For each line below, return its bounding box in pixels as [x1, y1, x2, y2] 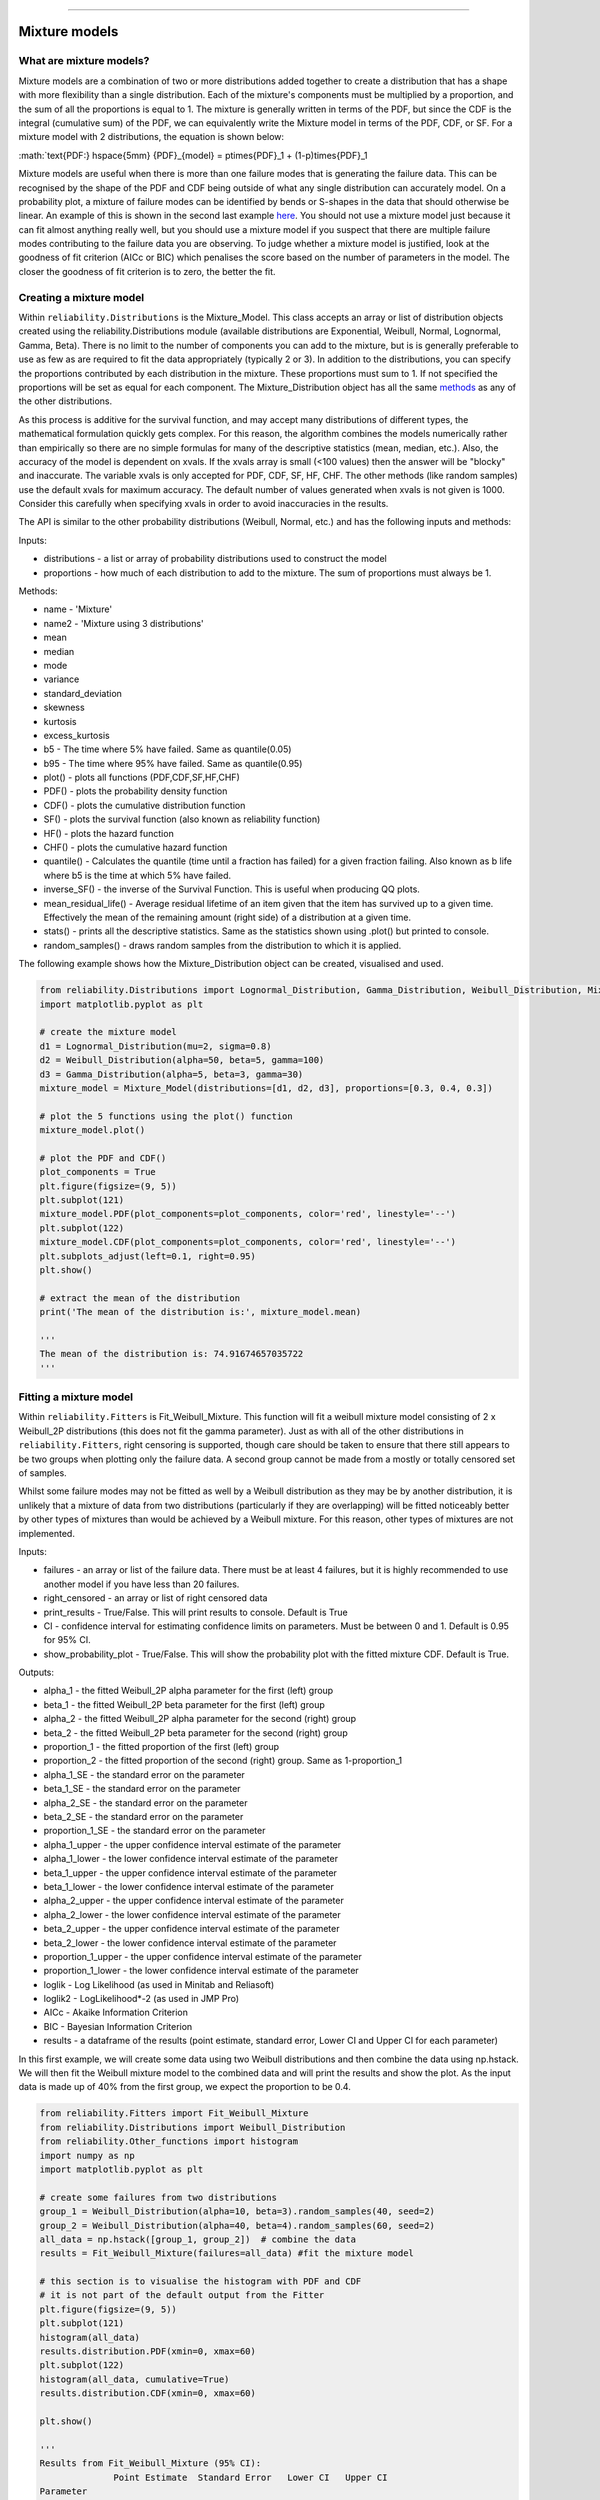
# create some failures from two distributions [39, 2191, 277, 2203]
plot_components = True [39, 1166, 157, 1178]
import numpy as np [39, 2150, 135, 2161]
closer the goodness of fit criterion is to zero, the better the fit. [18, 265, 276, 277]
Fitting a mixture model [18, 1390, 134, 1404]
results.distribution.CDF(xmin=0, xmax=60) [39, 2388, 257, 2399]
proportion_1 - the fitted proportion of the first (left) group [43, 1741, 280, 1753]
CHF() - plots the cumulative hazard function [43, 841, 228, 854]
